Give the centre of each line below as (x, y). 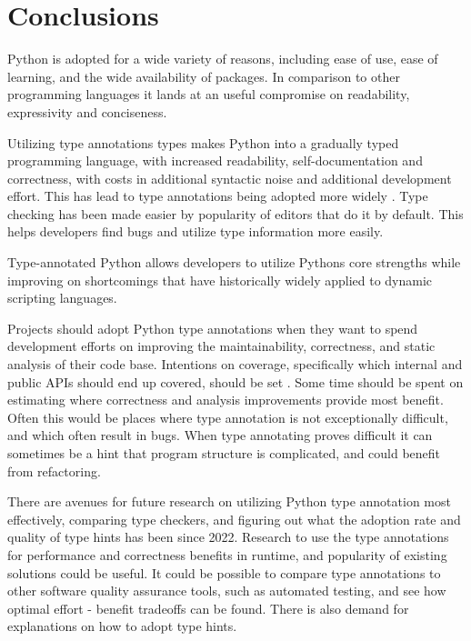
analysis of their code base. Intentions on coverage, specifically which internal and (235, 364)
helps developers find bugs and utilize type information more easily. (195, 231)
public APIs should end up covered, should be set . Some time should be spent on (235, 381)
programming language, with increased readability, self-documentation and (215, 160)
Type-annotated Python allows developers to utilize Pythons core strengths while (234, 262)
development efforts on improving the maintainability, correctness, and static (221, 346)
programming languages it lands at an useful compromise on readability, (209, 94)
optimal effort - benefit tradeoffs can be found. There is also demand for (208, 608)
